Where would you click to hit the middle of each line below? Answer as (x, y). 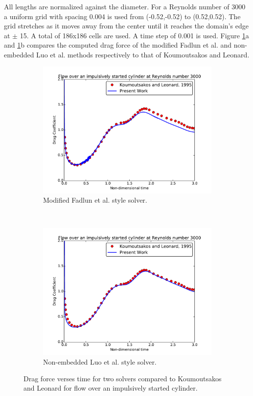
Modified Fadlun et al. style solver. (95, 200)
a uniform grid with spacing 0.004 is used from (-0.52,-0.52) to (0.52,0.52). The (122, 16)
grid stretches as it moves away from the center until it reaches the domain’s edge (126, 26)
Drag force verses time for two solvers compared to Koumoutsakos (123, 378)
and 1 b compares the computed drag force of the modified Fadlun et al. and (118, 45)
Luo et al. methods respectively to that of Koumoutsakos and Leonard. (143, 54)
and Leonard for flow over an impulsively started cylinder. (111, 388)
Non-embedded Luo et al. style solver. (100, 361)
